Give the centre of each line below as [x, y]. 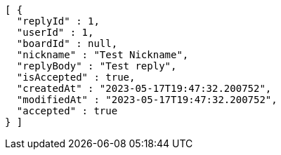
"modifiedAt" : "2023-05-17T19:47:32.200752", [147, 100]
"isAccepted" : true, [76, 77]
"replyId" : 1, [58, 21]
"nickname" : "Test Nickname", [103, 55]
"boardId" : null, [67, 43]
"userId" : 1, [55, 32]
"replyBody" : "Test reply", [97, 66]
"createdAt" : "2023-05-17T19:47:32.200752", [144, 88]
